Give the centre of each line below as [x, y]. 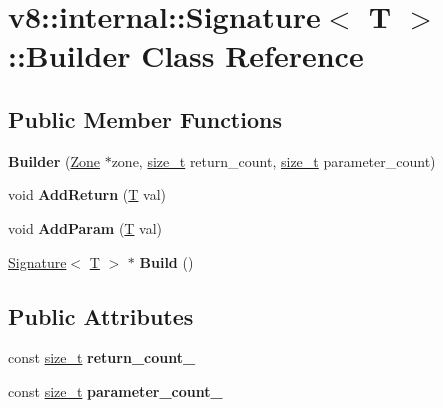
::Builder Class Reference [186, 55]
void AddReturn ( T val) [87, 194]
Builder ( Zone [54, 160]
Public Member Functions [145, 118]
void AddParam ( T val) [85, 227]
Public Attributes [101, 315]
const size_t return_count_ [102, 357]
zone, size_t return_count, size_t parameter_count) [273, 160]
